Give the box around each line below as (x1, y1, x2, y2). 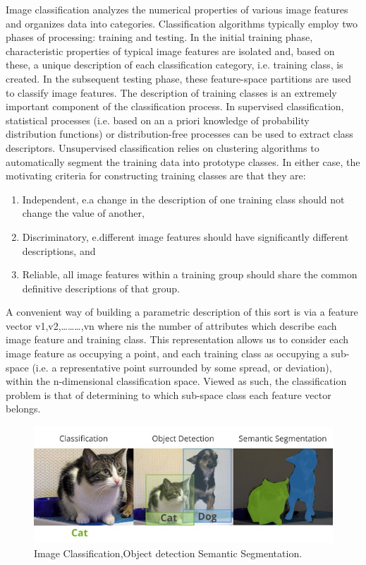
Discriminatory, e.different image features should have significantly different (22, 229, 349, 244)
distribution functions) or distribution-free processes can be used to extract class (6, 126, 353, 141)
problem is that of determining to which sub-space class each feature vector (6, 387, 331, 402)
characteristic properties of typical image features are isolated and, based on (6, 43, 335, 58)
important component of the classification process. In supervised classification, (6, 99, 344, 114)
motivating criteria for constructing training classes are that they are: (6, 168, 306, 183)
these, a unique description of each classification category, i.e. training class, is (6, 57, 343, 72)
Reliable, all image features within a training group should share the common (22, 267, 358, 282)
